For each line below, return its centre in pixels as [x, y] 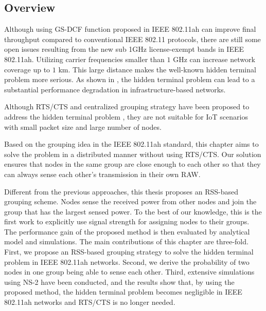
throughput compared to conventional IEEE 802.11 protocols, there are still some [132, 39]
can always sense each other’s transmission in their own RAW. [102, 174]
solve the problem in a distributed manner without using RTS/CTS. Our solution [133, 154]
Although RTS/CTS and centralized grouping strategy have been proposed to [127, 106]
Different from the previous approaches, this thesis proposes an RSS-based [121, 191]
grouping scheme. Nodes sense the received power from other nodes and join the [130, 201]
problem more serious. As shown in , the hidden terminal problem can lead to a [130, 79]
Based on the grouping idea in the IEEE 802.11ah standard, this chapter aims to [131, 144]
